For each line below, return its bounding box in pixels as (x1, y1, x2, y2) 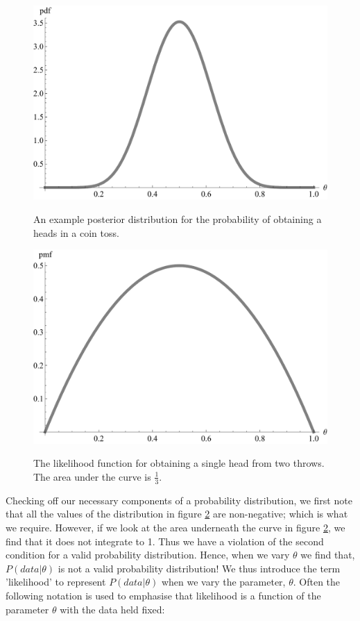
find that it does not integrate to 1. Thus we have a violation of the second (6, 533, 324, 548)
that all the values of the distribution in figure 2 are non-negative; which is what (6, 506, 348, 521)
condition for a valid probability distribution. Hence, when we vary (6, 547, 290, 562)
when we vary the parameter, (161, 574, 286, 589)
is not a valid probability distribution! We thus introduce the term (58, 561, 341, 575)
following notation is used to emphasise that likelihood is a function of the (6, 588, 321, 602)
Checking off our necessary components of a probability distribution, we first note (6, 492, 352, 507)
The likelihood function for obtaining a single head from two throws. (33, 456, 325, 470)
